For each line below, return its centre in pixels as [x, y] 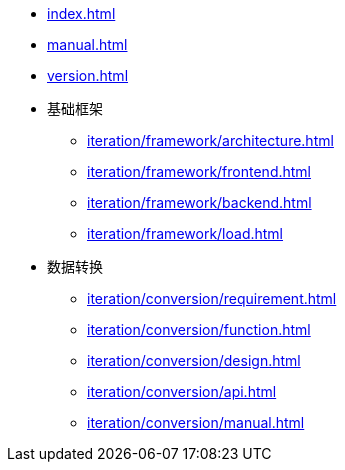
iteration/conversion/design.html [194, 360]
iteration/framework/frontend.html [199, 171]
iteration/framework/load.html [185, 233]
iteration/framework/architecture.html [210, 140]
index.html [81, 13]
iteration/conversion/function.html [199, 329]
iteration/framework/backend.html [199, 202]
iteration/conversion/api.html [182, 391]
